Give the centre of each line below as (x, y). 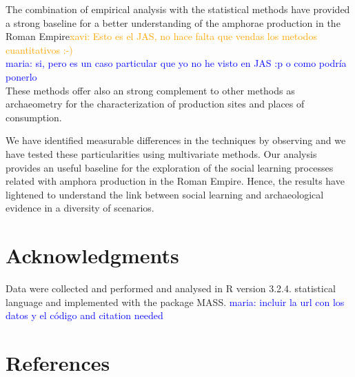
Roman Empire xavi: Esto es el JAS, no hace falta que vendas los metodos (161, 36)
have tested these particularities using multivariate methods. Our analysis (161, 153)
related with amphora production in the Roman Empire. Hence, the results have (175, 181)
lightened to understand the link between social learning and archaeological (165, 194)
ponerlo (21, 76)
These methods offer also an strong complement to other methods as (150, 90)
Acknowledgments (92, 255)
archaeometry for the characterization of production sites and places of (155, 104)
